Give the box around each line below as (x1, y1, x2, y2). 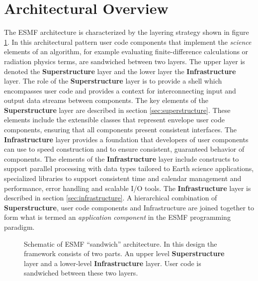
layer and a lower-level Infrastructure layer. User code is (24, 258, 201, 268)
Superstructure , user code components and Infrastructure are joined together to (4, 202, 255, 212)
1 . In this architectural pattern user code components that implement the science (4, 36, 252, 47)
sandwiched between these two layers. (24, 268, 138, 278)
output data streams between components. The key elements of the (4, 95, 208, 105)
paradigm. (4, 222, 35, 232)
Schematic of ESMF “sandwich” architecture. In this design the (24, 238, 217, 249)
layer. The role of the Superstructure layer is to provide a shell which (4, 76, 222, 86)
